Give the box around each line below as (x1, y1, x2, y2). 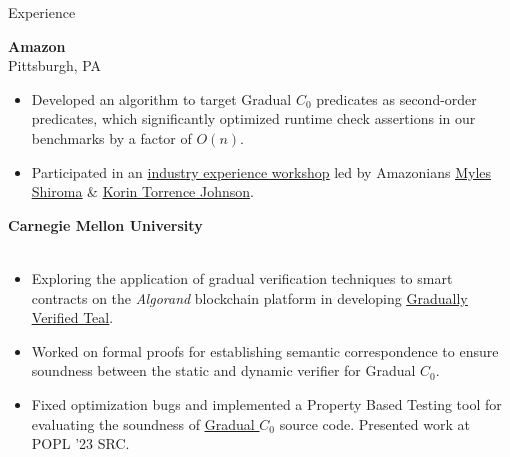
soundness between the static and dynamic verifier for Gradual (31, 360, 416, 381)
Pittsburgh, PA (8, 55, 102, 76)
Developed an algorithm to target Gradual (31, 88, 292, 109)
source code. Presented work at (279, 413, 470, 434)
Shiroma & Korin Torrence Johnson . (31, 181, 254, 202)
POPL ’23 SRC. (31, 433, 130, 454)
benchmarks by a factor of (31, 127, 192, 148)
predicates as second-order (316, 88, 477, 109)
